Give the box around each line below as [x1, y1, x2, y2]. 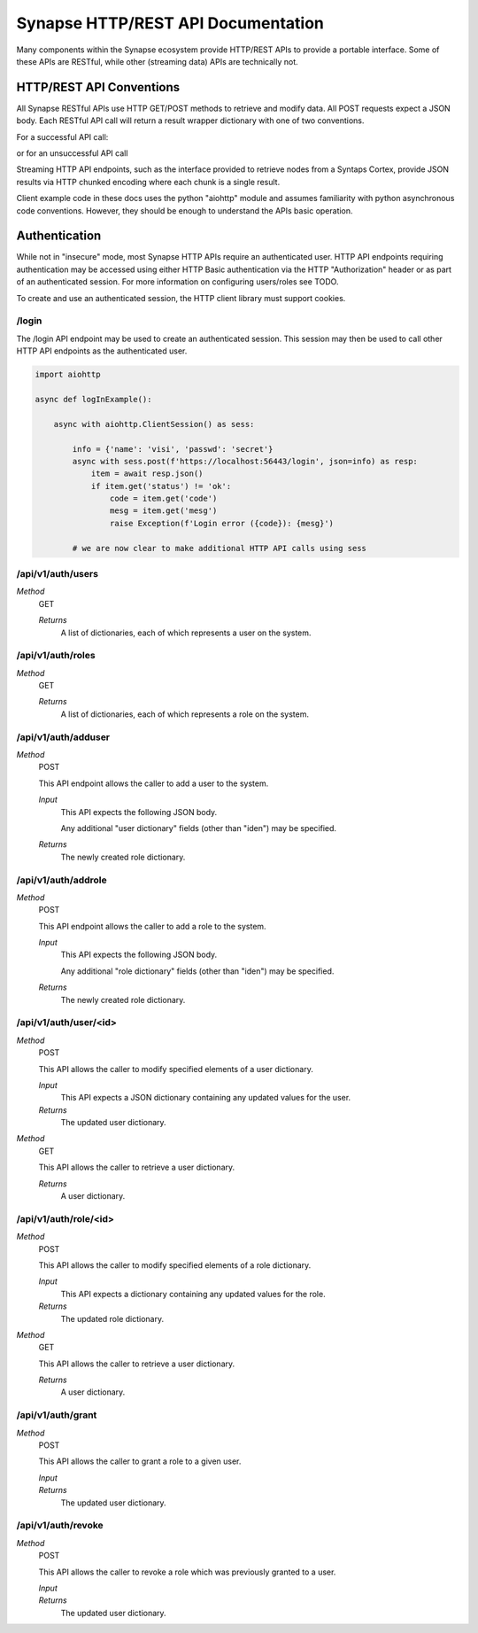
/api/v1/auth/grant [16, 1409, 97, 1421]
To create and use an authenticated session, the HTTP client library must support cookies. [16, 292, 346, 303]
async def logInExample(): [35, 394, 152, 404]
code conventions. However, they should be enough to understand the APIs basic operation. [16, 205, 353, 216]
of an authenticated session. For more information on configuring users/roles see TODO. [16, 276, 339, 287]
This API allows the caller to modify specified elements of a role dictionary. [38, 1259, 312, 1271]
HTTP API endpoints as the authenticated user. [16, 346, 188, 356]
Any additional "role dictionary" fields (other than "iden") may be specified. [60, 966, 335, 976]
